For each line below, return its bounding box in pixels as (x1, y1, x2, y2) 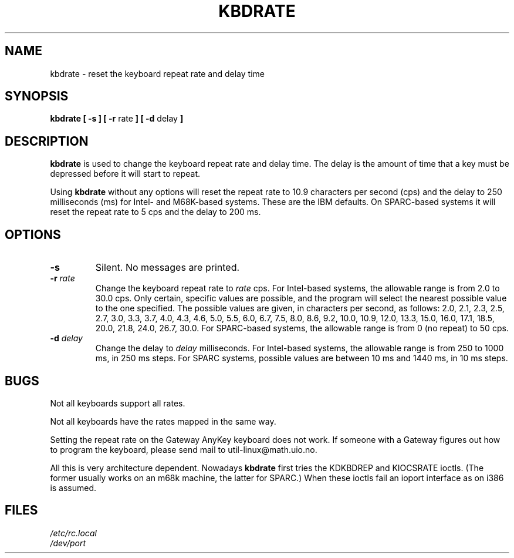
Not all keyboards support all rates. (50, 398, 185, 408)
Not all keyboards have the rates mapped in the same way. (50, 416, 276, 426)
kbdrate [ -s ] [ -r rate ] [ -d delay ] (50, 113, 184, 124)
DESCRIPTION (5, 133, 89, 149)
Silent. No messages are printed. (95, 261, 240, 274)
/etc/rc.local (50, 527, 97, 538)
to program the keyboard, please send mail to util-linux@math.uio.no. (50, 444, 317, 455)
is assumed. (50, 482, 97, 493)
